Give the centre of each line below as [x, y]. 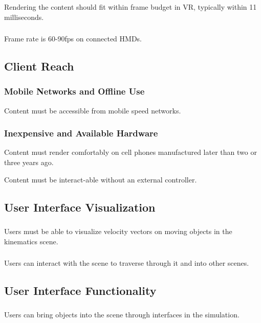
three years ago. [29, 162]
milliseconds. [24, 17]
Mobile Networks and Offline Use [74, 91]
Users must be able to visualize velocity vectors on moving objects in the [118, 231]
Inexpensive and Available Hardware [81, 133]
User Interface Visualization [80, 207]
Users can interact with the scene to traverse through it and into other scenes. [127, 263]
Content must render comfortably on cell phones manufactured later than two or [130, 152]
